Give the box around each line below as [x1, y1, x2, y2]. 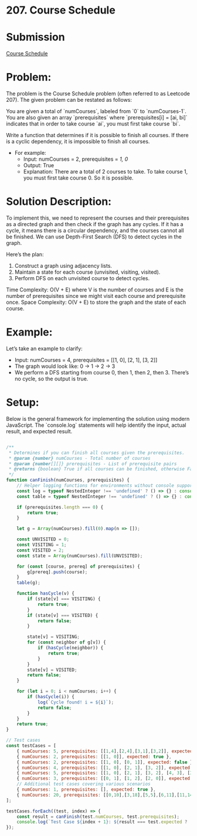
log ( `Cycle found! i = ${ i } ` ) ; [37, 699, 114, 705]
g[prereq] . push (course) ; [27, 569, 88, 575]
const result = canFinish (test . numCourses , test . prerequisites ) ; [16, 814, 180, 820]
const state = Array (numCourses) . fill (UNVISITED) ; [16, 553, 143, 559]
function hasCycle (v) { [16, 590, 75, 596]
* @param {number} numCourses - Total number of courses [8, 455, 151, 461]
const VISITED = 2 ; [16, 547, 64, 553]
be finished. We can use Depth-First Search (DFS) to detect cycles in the [6, 233, 182, 240]
